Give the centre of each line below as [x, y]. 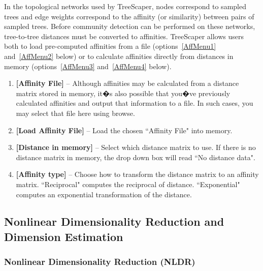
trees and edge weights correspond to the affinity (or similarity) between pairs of [129, 16]
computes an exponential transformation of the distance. [104, 194]
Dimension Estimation [64, 236]
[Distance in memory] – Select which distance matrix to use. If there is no [136, 147]
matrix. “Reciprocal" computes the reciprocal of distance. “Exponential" [128, 184]
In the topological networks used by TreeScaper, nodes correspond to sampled [125, 6]
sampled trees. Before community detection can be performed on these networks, [130, 26]
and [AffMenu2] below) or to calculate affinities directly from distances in [119, 56]
